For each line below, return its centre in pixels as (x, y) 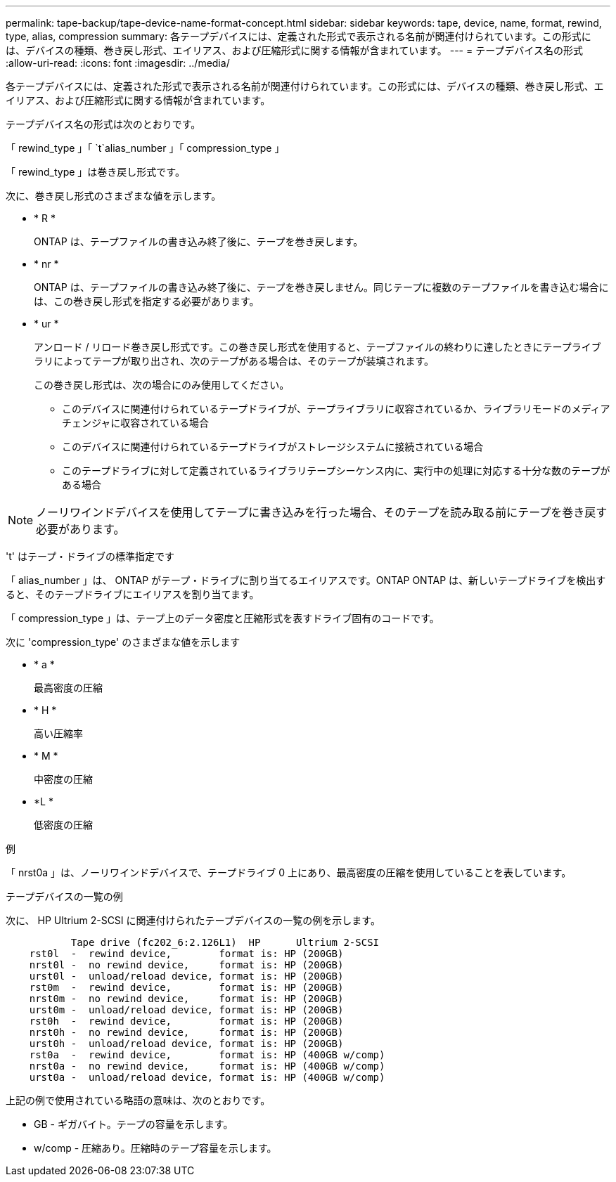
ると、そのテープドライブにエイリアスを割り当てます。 (133, 594)
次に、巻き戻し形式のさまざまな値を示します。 (114, 196)
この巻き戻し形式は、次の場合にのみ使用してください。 (162, 385)
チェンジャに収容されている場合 (135, 423)
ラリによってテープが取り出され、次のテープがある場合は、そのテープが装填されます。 (234, 361)
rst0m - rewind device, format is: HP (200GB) (186, 987)
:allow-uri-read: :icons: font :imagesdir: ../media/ (118, 63)
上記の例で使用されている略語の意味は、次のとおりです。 (138, 1100)
